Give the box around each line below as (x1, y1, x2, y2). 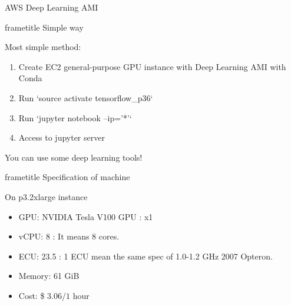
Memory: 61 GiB (18, 270, 80, 282)
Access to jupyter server (18, 131, 105, 144)
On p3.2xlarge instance (5, 190, 88, 202)
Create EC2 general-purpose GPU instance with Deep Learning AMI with (18, 60, 286, 72)
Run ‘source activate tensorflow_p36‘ (18, 91, 153, 104)
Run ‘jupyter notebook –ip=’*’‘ (18, 111, 132, 124)
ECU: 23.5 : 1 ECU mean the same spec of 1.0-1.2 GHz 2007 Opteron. (18, 250, 273, 262)
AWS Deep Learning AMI (5, 1, 98, 13)
